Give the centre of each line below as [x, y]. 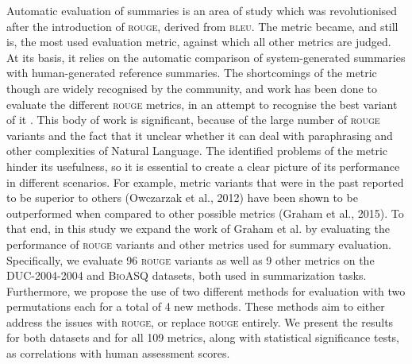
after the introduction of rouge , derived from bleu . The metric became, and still [202, 26]
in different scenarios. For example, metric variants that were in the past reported [205, 182]
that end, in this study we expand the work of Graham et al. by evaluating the [198, 228]
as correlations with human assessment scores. [118, 353]
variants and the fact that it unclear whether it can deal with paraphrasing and [200, 135]
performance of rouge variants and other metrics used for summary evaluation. [199, 244]
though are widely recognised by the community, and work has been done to [192, 88]
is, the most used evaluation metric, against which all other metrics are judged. [199, 42]
